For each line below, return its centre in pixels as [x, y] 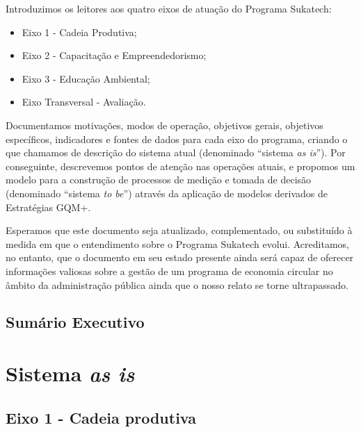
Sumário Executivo [75, 322]
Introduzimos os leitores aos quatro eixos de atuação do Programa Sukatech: [169, 8]
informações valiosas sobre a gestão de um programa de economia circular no [169, 271]
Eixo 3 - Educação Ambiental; [86, 78]
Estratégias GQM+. [48, 207]
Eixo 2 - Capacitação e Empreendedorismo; [114, 55]
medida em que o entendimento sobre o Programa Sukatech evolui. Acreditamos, [177, 243]
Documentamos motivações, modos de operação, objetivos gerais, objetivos [165, 125]
